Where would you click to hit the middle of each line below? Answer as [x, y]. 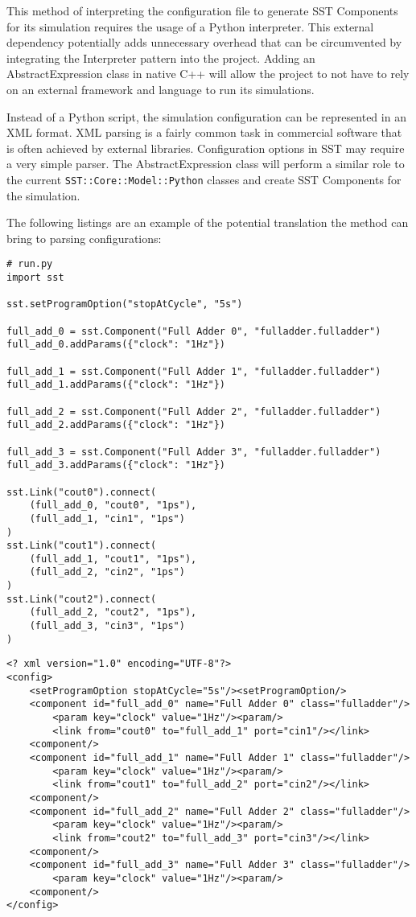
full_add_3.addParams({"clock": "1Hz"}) [116, 465]
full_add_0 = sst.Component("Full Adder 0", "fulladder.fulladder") [194, 331]
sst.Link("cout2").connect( [82, 599]
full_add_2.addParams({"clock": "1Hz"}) [116, 425]
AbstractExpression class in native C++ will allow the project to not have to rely [208, 74]
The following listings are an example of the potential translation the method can [208, 222]
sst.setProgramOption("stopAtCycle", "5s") [125, 304]
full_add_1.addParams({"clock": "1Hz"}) [116, 385]
